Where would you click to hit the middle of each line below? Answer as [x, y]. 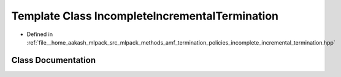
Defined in [40, 34]
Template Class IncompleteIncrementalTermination [145, 16]
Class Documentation [54, 60]
